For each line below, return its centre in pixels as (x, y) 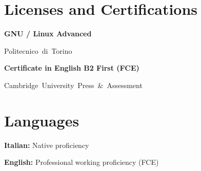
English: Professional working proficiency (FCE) (82, 162)
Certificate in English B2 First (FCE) (72, 68)
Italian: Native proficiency (47, 145)
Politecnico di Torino (38, 50)
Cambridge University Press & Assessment (73, 85)
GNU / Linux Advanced (48, 34)
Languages (42, 120)
